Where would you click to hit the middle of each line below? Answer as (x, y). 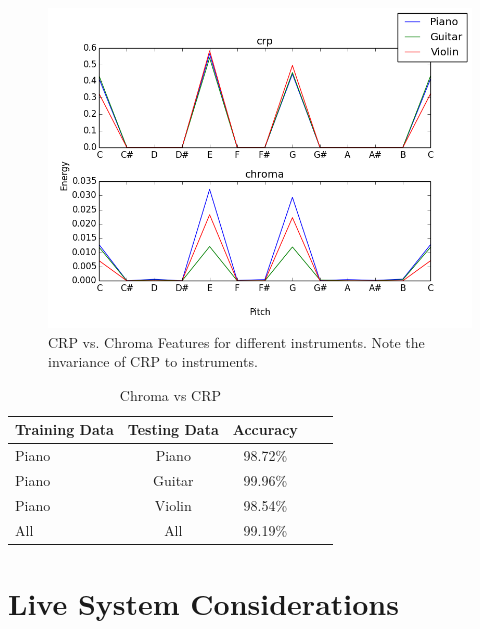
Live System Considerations (203, 602)
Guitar (173, 480)
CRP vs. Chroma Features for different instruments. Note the (236, 341)
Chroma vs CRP (170, 394)
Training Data (64, 429)
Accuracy (265, 429)
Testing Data (173, 429)
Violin (173, 504)
